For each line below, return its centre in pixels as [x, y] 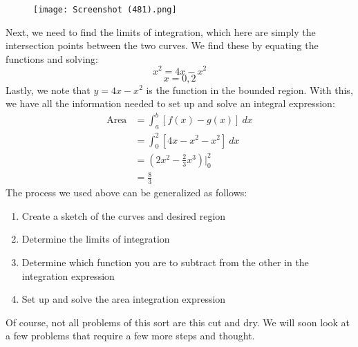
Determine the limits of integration [96, 239]
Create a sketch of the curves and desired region [124, 215]
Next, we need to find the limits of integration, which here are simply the [161, 31]
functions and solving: [52, 58]
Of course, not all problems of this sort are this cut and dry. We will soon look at [178, 322]
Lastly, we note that [48, 90]
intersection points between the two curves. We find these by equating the [162, 45]
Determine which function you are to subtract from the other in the [165, 262]
